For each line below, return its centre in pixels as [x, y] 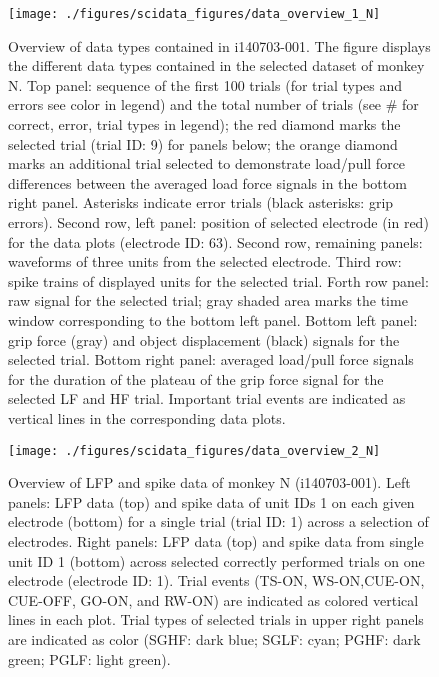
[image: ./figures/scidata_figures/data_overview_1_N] [194, 14]
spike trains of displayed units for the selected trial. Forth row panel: [218, 280]
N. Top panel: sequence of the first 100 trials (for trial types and [205, 84]
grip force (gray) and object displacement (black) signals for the [204, 339]
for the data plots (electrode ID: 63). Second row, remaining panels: [215, 241]
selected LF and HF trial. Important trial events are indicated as [207, 398]
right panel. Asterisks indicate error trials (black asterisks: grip [201, 202]
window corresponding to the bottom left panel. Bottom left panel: [213, 319]
